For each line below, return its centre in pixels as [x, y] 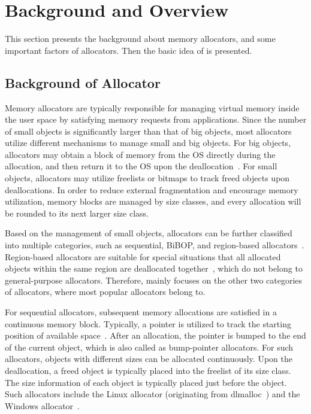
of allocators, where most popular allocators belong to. [105, 292]
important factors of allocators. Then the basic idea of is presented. [129, 50]
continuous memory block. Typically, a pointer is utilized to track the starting [148, 323]
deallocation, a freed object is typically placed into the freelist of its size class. [148, 370]
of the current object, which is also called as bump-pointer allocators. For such [149, 347]
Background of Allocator [83, 82]
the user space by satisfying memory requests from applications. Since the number [156, 119]
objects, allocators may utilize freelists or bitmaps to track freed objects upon [147, 178]
